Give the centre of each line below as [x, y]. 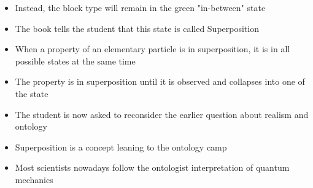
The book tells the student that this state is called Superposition [137, 28]
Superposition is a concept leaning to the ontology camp [121, 147]
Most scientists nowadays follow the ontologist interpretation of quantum [152, 167]
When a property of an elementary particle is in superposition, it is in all [153, 49]
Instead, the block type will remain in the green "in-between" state [140, 7]
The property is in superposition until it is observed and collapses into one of [160, 81]
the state [32, 93]
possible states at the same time [75, 61]
